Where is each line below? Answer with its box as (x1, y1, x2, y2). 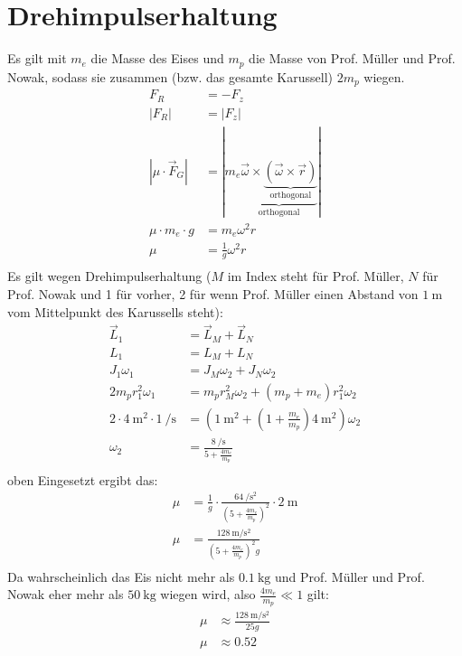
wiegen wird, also (160, 585, 256, 604)
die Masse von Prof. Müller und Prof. (249, 49, 456, 68)
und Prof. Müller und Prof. (274, 567, 425, 586)
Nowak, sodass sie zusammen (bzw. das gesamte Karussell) (7, 67, 333, 86)
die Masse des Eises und (90, 49, 224, 68)
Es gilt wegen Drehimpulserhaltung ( (7, 267, 212, 286)
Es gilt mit (7, 49, 67, 68)
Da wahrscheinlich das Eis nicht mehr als (7, 567, 235, 586)
